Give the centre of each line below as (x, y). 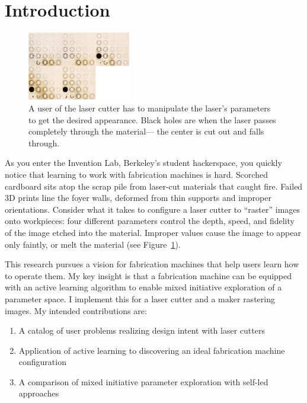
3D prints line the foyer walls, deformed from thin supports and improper (138, 198)
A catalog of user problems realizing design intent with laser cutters (142, 330)
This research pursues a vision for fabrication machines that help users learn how (152, 264)
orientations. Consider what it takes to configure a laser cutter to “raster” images (153, 209)
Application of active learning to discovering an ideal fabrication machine (152, 350)
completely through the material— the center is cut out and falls (146, 131)
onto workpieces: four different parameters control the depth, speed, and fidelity (150, 221)
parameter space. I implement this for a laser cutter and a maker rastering (140, 298)
